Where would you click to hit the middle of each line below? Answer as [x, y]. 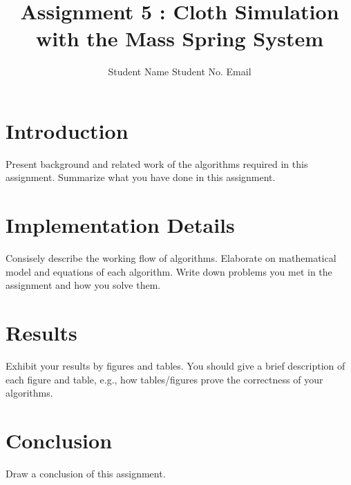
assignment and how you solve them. [83, 285]
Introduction [67, 130]
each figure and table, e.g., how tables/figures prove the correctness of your [164, 379]
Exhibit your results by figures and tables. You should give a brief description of [175, 366]
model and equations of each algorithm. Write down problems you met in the [169, 271]
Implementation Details [120, 225]
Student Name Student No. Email [180, 72]
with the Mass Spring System [180, 38]
